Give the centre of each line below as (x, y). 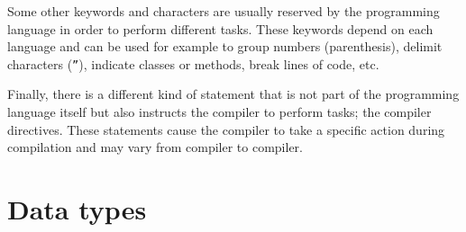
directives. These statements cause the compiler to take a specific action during (226, 129)
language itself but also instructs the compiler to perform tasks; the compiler (219, 112)
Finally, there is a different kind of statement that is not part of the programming (233, 94)
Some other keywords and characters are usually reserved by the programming (224, 11)
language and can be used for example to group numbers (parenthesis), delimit (225, 46)
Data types (77, 209)
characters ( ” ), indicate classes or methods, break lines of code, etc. (193, 63)
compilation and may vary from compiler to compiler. (155, 147)
